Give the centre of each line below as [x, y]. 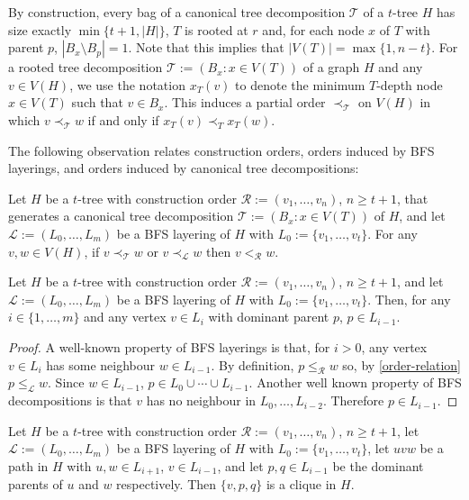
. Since [66, 382]
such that [97, 102]
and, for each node [313, 29]
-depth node [410, 84]
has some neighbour [101, 364]
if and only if [123, 119]
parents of [36, 484]
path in [28, 465]
